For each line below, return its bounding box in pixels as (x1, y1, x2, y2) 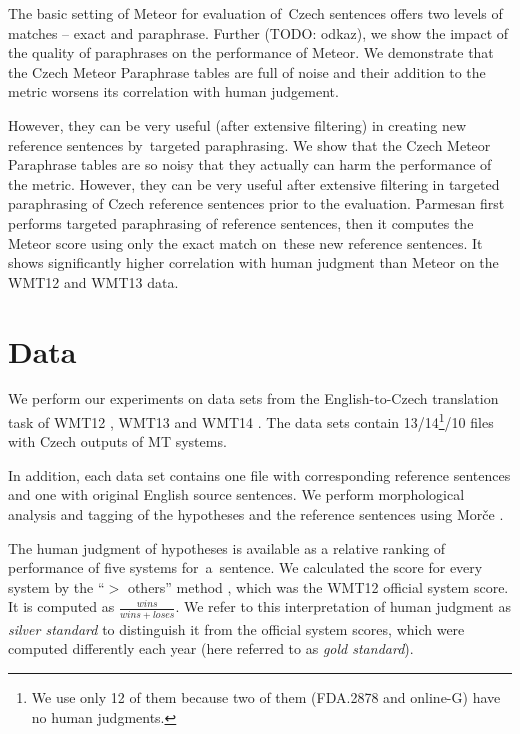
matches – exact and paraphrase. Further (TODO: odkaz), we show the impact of (8, 22, 509, 43)
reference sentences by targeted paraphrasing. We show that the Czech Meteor (8, 134, 491, 155)
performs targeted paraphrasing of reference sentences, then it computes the (8, 212, 474, 233)
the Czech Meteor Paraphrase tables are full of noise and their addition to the (8, 61, 486, 82)
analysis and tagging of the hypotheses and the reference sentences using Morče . (8, 504, 504, 525)
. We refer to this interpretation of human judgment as (175, 596, 511, 617)
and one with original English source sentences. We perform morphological (8, 484, 465, 505)
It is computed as (8, 596, 115, 617)
